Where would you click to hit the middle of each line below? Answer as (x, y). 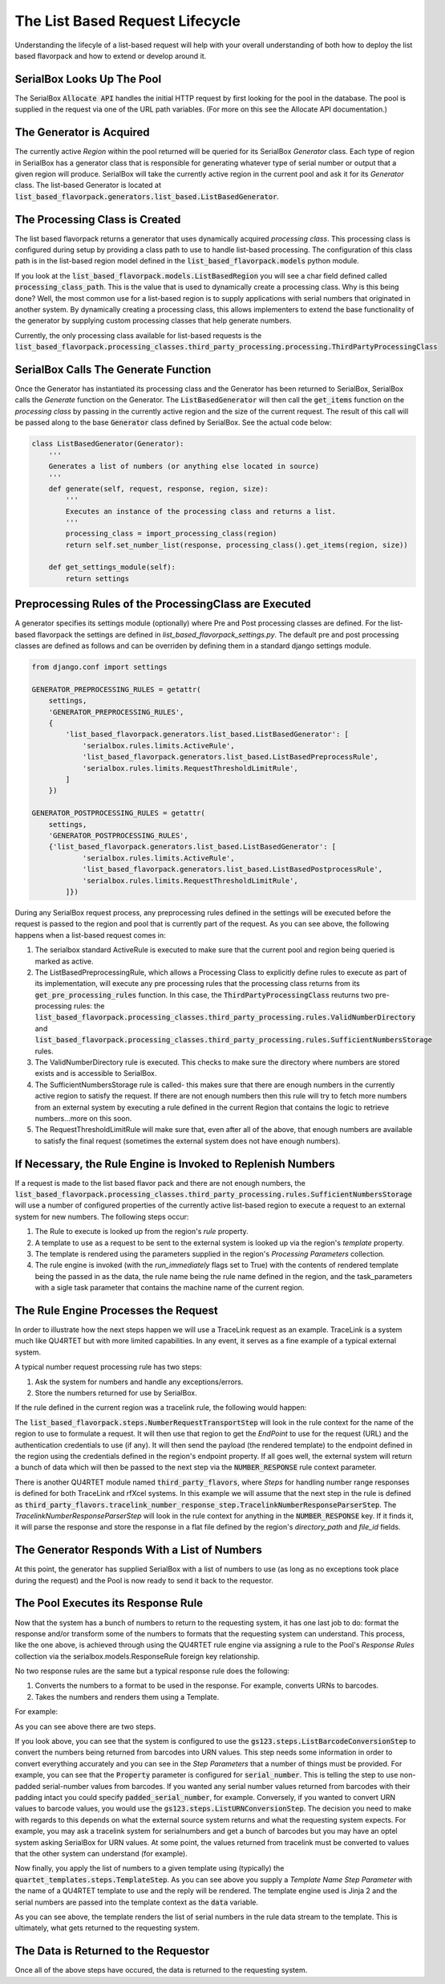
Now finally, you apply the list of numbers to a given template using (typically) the (150, 1868)
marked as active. (64, 961)
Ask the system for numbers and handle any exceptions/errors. (139, 1382)
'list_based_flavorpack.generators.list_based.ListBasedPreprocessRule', (230, 757)
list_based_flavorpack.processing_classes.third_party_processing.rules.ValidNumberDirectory (225, 1017)
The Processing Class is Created (98, 220)
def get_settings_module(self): (112, 567)
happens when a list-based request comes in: (90, 935)
